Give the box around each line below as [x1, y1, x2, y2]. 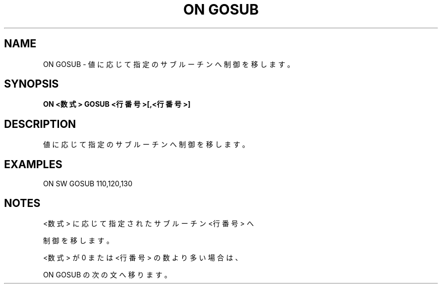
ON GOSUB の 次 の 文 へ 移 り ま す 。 [43, 270, 172, 279]
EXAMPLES [4, 158, 63, 171]
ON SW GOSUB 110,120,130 [43, 179, 133, 188]
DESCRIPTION [4, 117, 76, 130]
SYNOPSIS [4, 78, 59, 91]
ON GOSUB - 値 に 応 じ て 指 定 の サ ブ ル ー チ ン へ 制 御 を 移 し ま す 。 [43, 59, 295, 68]
